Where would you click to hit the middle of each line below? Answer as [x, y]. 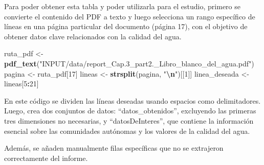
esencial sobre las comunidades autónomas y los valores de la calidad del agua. [127, 131]
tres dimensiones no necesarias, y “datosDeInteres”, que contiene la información [129, 120]
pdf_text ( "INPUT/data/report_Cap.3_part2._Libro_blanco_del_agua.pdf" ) [129, 63]
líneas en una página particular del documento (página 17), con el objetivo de [126, 26]
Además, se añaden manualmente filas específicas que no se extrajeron [114, 148]
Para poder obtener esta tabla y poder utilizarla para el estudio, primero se [122, 6]
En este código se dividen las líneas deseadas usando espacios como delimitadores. [133, 100]
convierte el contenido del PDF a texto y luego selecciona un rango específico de [130, 16]
